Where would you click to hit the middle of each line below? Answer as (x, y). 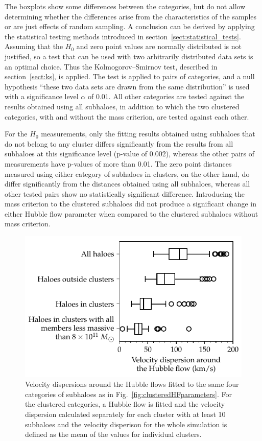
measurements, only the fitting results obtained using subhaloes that (148, 134)
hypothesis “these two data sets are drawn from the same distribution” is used (127, 86)
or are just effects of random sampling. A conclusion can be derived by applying (130, 26)
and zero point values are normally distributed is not (159, 46)
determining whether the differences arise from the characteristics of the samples (131, 16)
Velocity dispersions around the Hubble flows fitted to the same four (132, 384)
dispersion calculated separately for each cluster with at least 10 (125, 414)
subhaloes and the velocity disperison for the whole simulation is (126, 424)
